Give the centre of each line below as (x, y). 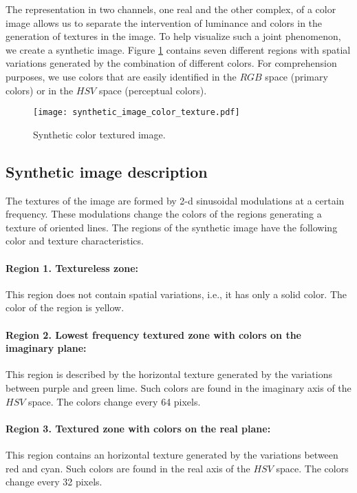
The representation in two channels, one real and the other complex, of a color (171, 9)
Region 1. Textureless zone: (72, 268)
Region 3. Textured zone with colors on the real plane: (138, 428)
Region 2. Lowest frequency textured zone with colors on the (153, 334)
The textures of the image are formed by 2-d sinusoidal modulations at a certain (175, 200)
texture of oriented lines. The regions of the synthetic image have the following (172, 227)
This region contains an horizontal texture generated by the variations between (172, 454)
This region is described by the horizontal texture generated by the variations (169, 374)
